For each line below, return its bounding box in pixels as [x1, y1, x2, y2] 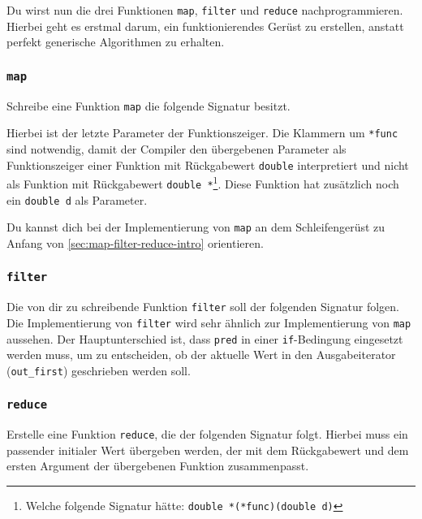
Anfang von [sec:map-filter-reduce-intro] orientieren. [6, 234, 264, 251]
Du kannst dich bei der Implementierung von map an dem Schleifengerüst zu [6, 218, 385, 236]
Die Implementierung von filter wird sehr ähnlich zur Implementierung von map [6, 314, 411, 331]
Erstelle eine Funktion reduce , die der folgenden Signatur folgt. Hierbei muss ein [6, 426, 408, 443]
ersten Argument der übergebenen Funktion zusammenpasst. [6, 457, 309, 474]
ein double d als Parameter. [6, 191, 148, 208]
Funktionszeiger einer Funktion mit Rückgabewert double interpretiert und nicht [6, 156, 409, 173]
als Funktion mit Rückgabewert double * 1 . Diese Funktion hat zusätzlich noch [6, 173, 399, 192]
